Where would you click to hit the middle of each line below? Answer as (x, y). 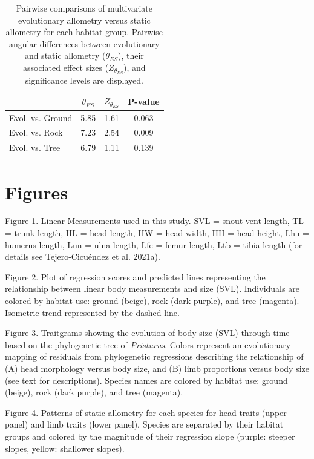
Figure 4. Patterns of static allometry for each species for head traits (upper (146, 412)
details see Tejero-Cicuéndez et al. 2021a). (83, 256)
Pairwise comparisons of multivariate (84, 8)
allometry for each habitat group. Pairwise (84, 32)
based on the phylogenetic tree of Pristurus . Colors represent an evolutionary (148, 344)
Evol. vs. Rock (36, 132)
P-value (144, 101)
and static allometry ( (65, 55)
